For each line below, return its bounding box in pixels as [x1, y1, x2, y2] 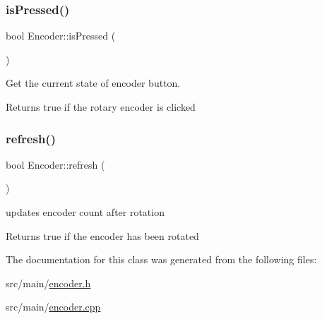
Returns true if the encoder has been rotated [6, 228, 199, 243]
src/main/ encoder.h [6, 275, 91, 290]
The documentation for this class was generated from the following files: [6, 252, 317, 267]
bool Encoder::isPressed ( [6, 28, 116, 43]
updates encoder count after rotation [6, 205, 165, 219]
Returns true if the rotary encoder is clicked [6, 100, 196, 114]
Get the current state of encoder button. [6, 76, 181, 90]
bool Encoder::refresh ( [6, 157, 105, 171]
